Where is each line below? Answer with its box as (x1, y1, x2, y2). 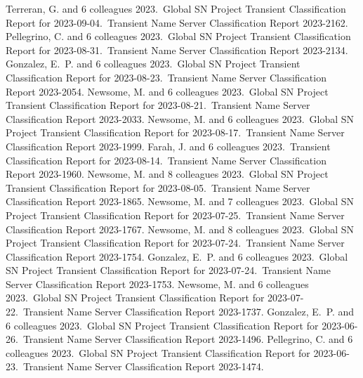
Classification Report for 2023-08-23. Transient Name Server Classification (6, 70, 326, 84)
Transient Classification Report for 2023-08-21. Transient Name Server (6, 98, 310, 112)
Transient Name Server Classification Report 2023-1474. (22, 359, 264, 374)
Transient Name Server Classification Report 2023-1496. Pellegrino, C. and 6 (22, 332, 353, 346)
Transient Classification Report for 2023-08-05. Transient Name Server (6, 180, 310, 195)
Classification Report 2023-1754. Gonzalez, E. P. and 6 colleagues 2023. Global (6, 249, 348, 263)
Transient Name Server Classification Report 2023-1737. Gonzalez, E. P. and (22, 304, 355, 319)
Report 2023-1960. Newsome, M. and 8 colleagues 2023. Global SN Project (6, 167, 329, 181)
